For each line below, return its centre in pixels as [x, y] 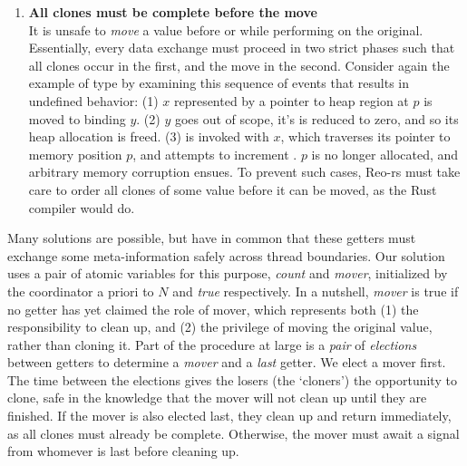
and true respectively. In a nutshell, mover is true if [316, 291]
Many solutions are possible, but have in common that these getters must [212, 238]
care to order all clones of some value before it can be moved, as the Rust [233, 189]
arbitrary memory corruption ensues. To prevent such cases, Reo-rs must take [244, 172]
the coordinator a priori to [81, 291]
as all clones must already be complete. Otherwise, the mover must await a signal [233, 433]
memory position [75, 154]
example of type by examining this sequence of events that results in [219, 83]
